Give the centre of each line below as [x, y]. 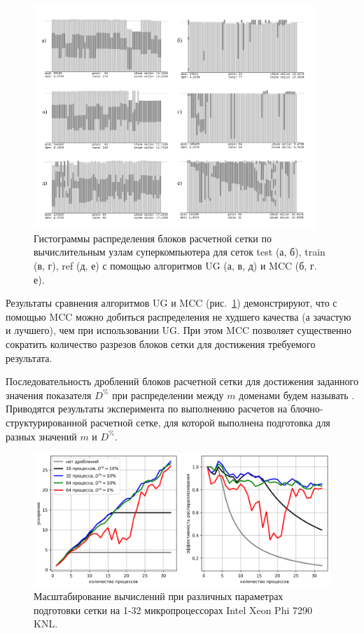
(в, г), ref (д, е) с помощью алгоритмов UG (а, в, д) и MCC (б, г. [175, 265]
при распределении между [168, 395]
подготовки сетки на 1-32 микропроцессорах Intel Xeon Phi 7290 [173, 610]
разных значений [41, 436]
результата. [29, 357]
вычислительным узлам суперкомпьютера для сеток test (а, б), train [180, 252]
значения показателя [49, 395]
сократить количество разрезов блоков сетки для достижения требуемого [161, 343]
